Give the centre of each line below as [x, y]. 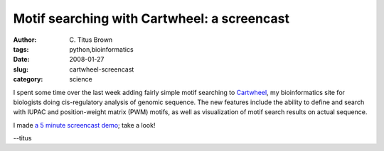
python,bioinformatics [102, 49]
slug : [21, 69]
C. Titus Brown [91, 40]
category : [28, 79]
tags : [21, 49]
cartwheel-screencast [102, 69]
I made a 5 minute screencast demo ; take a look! [84, 125]
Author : [25, 40]
